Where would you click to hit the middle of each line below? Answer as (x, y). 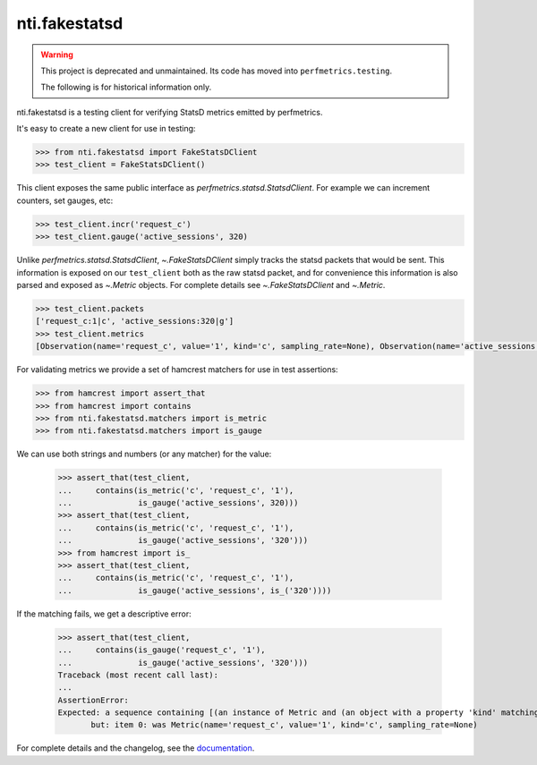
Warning (57, 55)
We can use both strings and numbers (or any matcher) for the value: (144, 454)
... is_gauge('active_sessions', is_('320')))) (195, 590)
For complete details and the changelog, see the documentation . (136, 748)
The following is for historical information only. (126, 87)
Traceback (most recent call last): (138, 675)
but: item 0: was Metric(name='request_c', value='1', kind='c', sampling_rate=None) (284, 725)
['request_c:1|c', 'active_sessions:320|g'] (135, 321)
